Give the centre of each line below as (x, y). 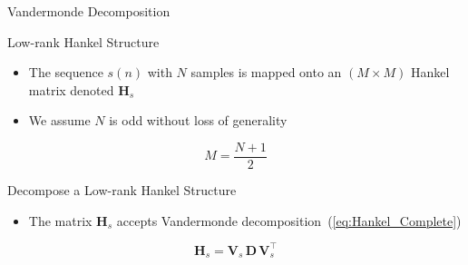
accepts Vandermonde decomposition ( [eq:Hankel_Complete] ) (289, 220)
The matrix (60, 220)
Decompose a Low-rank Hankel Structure (122, 190)
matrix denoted (71, 89)
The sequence (66, 72)
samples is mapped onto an (266, 72)
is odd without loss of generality (198, 120)
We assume (59, 120)
